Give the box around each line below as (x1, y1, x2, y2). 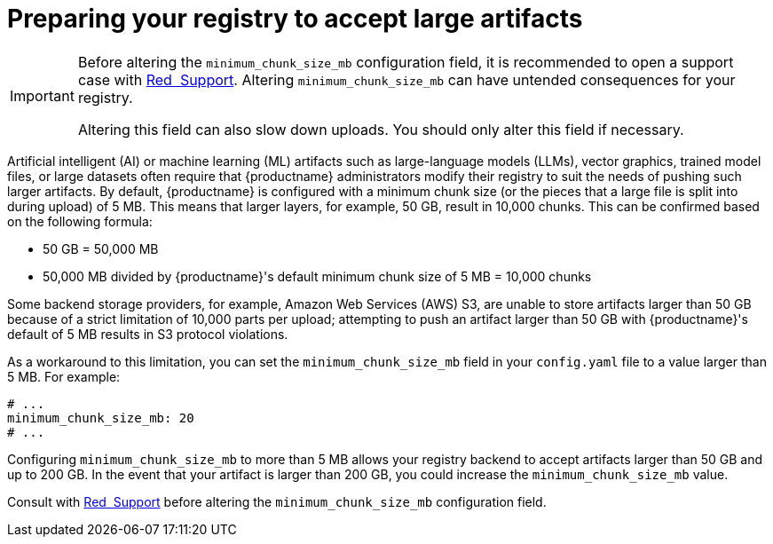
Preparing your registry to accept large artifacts (7, 4, 583, 34)
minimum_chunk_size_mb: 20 (7, 410, 194, 425)
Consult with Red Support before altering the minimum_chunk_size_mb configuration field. (7, 493, 547, 509)
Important (10, 86, 75, 105)
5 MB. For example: (7, 368, 121, 384)
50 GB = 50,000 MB (43, 240, 159, 256)
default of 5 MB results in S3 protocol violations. (7, 326, 288, 342)
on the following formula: (7, 213, 153, 229)
